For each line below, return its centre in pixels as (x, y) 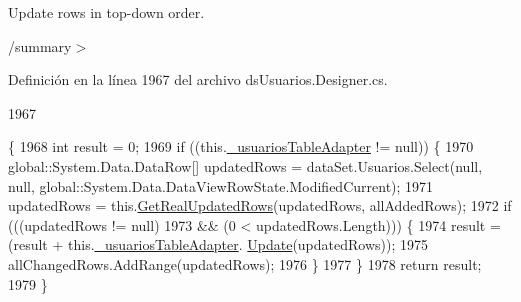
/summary (40, 45)
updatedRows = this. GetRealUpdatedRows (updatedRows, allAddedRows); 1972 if (260, 205)
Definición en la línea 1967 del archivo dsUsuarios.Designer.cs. (198, 79)
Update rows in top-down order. (106, 12)
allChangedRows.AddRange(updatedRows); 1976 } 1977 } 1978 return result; (245, 263)
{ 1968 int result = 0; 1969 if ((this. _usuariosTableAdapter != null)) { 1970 (241, 146)
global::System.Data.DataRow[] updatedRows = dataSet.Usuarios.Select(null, (245, 165)
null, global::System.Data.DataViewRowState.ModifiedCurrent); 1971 (221, 185)
